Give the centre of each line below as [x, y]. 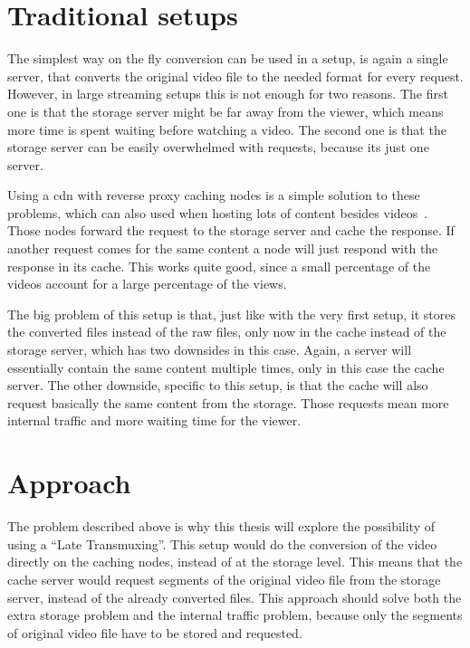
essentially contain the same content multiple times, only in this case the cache [226, 367]
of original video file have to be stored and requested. [155, 632]
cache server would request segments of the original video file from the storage [224, 579]
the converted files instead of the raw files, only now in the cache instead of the [227, 332]
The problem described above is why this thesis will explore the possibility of [221, 526]
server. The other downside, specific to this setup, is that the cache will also [218, 385]
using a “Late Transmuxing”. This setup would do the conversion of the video [222, 543]
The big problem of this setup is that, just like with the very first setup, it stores [232, 314]
